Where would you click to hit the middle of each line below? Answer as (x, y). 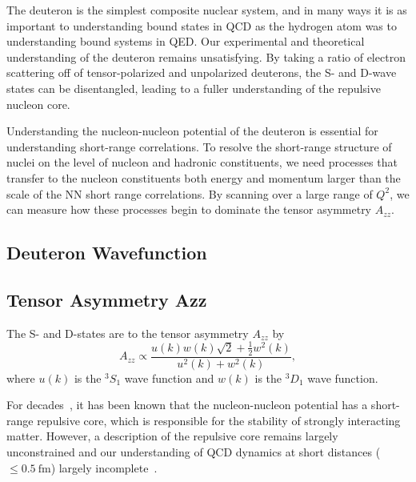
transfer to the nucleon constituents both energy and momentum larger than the (204, 177)
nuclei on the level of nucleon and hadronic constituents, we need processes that (202, 162)
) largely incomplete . (104, 467)
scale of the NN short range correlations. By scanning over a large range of (190, 193)
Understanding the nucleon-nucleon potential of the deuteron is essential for (192, 131)
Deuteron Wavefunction (107, 253)
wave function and (169, 378)
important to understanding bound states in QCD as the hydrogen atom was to (202, 25)
